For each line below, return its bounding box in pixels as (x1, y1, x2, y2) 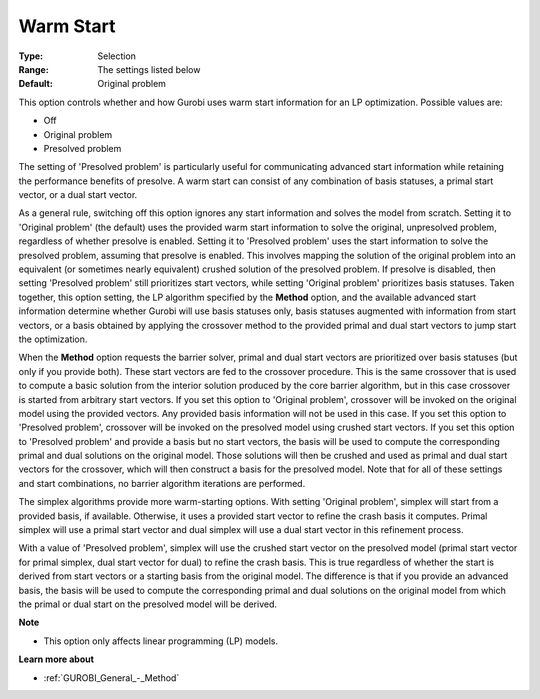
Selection (97, 50, 137, 62)
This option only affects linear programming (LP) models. (43, 635, 279, 647)
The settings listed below (97, 63, 201, 75)
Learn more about (18, 653, 95, 665)
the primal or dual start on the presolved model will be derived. (18, 598, 278, 610)
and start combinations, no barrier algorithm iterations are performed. (18, 477, 306, 489)
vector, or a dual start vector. (18, 189, 138, 201)
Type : (18, 50, 44, 62)
